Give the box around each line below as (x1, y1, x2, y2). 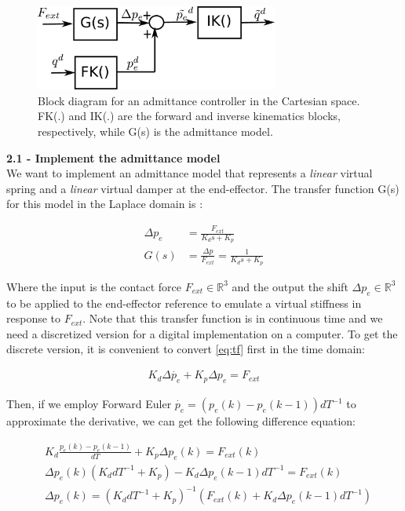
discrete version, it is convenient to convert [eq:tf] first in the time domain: (6, 341, 366, 357)
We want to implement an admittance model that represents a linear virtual (6, 165, 373, 181)
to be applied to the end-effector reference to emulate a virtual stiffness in (6, 294, 362, 311)
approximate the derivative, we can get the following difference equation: (6, 413, 356, 429)
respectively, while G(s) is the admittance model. (38, 123, 273, 140)
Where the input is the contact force (6, 278, 181, 294)
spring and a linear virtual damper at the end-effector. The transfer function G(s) (6, 180, 400, 196)
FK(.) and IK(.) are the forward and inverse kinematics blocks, (38, 108, 341, 124)
